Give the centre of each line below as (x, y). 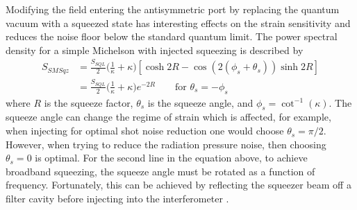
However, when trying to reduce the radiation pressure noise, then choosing (166, 144)
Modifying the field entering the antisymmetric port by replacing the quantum (173, 9)
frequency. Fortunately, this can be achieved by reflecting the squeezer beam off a (178, 185)
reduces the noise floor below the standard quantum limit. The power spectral (172, 36)
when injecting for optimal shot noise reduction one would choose (145, 131)
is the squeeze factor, (89, 102)
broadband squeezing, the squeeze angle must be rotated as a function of (160, 171)
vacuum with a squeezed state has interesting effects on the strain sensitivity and (178, 23)
